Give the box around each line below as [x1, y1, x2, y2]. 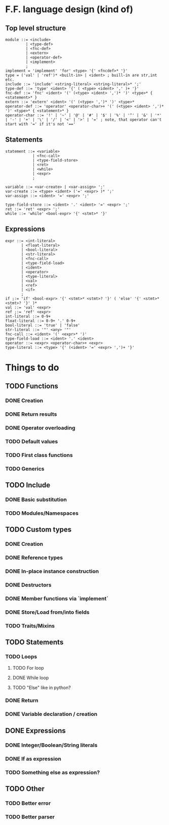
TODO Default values [5, 438, 58, 445]
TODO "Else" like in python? [12, 684, 71, 690]
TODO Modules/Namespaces [5, 509, 79, 516]
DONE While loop [12, 674, 49, 681]
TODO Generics [5, 465, 45, 472]
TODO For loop [12, 665, 44, 671]
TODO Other [5, 784, 45, 793]
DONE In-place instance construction [5, 568, 99, 575]
